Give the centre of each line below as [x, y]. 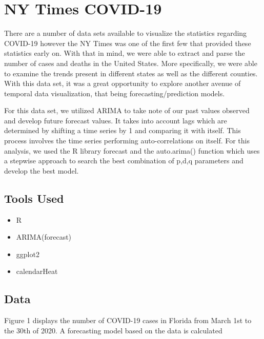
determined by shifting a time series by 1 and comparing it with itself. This [123, 130]
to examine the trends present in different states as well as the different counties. [131, 73]
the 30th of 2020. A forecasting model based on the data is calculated [113, 330]
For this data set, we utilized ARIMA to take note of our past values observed [127, 110]
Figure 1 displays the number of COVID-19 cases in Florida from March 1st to [128, 320]
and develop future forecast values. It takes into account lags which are [116, 120]
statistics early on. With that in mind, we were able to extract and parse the [125, 53]
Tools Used [34, 198]
